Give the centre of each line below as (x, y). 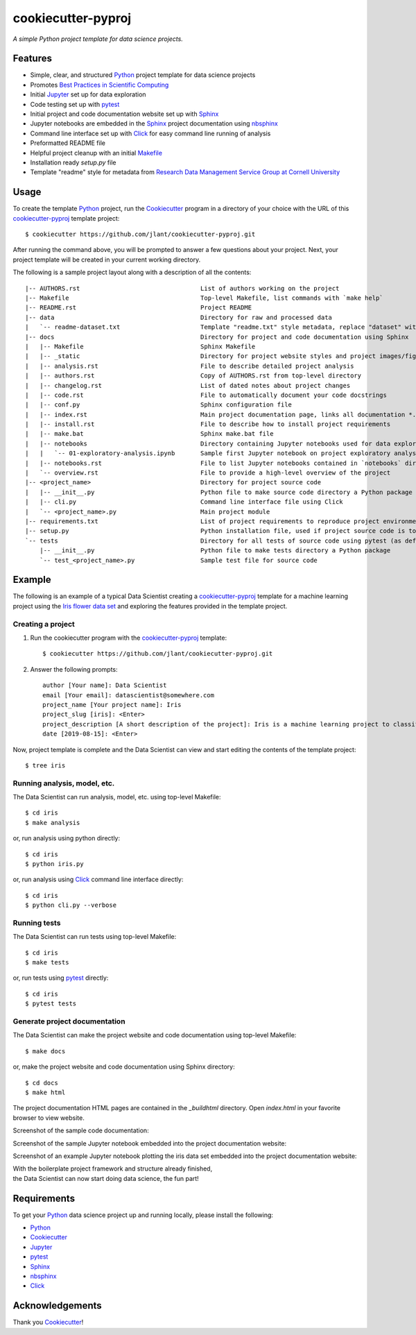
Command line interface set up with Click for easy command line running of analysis (150, 133)
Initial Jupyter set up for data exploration (88, 94)
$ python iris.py (54, 864)
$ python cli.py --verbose (71, 905)
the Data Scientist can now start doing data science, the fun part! (106, 1178)
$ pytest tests (51, 1004)
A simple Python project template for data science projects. (98, 39)
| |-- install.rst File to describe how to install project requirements (208, 424)
